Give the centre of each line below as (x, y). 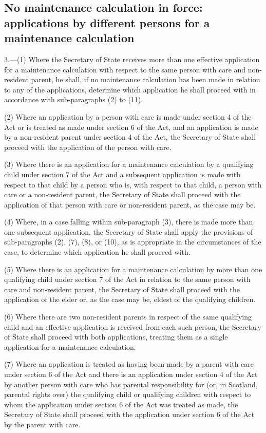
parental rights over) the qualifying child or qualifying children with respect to (128, 394)
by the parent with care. (42, 424)
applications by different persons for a (107, 22)
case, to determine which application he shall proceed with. (97, 252)
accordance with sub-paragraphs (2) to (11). (74, 99)
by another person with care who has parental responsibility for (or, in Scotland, (131, 384)
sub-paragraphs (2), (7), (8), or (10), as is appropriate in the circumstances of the (133, 242)
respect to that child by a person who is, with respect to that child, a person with (133, 184)
